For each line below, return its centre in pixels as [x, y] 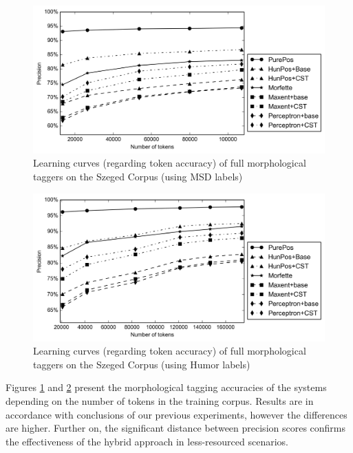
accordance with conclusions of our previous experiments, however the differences [176, 414]
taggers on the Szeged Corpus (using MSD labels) [138, 177]
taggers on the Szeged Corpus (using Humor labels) [142, 364]
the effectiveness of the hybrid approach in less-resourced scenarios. [147, 441]
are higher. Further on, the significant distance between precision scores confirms [176, 428]
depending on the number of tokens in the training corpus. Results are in [160, 400]
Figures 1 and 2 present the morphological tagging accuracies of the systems [166, 387]
